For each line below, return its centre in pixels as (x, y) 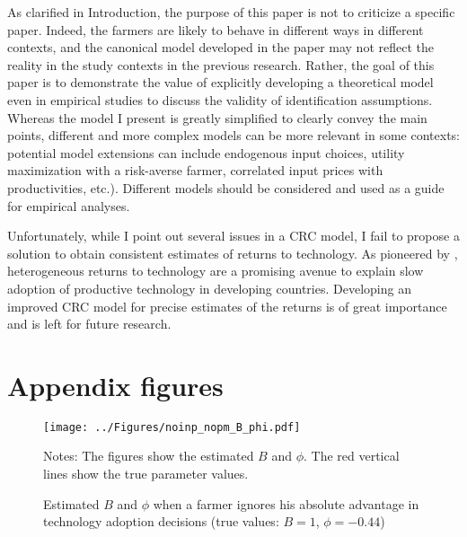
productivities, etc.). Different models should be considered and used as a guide (226, 187)
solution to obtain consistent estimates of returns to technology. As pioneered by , (233, 253)
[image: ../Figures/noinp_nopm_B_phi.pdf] (172, 427)
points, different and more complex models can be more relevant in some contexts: (234, 135)
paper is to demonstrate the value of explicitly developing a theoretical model (220, 82)
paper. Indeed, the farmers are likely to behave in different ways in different (216, 29)
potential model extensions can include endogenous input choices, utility (206, 152)
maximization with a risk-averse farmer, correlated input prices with (195, 170)
